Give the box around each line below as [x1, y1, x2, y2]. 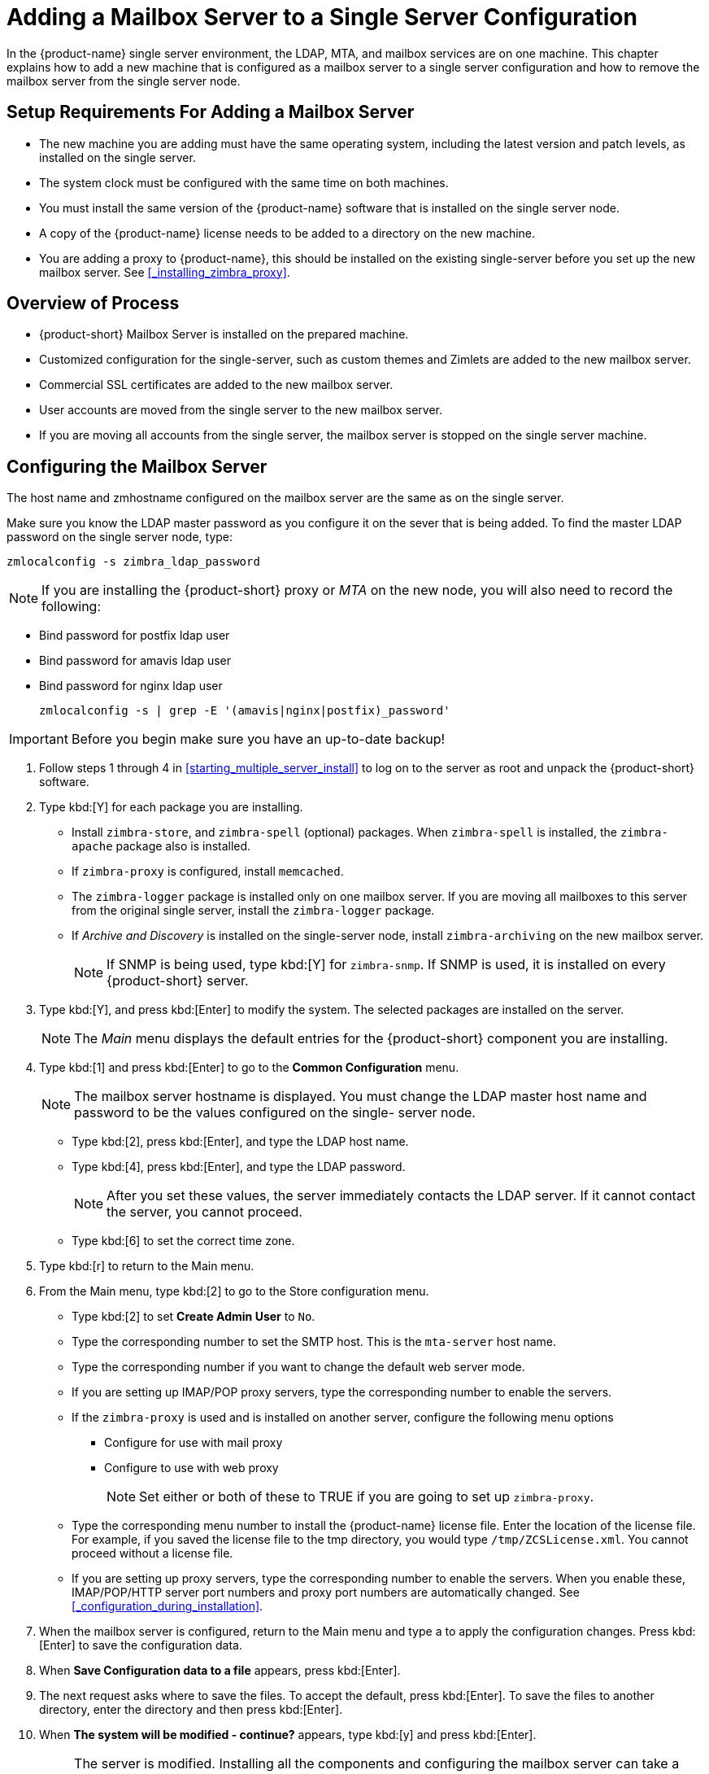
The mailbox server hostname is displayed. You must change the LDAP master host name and [74, 1088, 647, 1105]
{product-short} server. [107, 972, 249, 990]
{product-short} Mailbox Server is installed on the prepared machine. [39, 327, 409, 342]
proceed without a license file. [72, 1546, 233, 1561]
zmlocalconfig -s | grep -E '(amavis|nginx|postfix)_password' [39, 704, 450, 718]
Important [9, 731, 68, 748]
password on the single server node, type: [7, 530, 233, 544]
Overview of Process [7, 293, 180, 314]
